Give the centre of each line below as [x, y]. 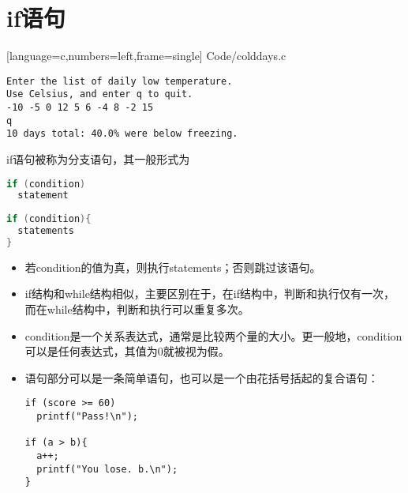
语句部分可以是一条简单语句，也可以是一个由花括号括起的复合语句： [202, 377]
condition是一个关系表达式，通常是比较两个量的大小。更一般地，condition [213, 335]
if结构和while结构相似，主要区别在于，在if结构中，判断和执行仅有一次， [210, 294]
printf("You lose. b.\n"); [107, 469]
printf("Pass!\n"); [87, 417]
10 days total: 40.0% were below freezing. [122, 134]
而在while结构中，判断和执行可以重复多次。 [137, 309]
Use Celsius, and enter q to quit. [100, 94]
